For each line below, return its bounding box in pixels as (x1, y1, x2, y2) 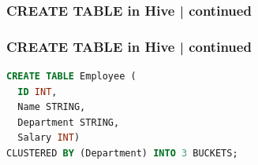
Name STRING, (17, 101, 86, 113)
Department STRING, (17, 116, 120, 128)
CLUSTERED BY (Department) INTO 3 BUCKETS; (6, 148, 238, 159)
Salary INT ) (17, 132, 80, 144)
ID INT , (17, 86, 58, 97)
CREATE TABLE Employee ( (6, 71, 136, 82)
